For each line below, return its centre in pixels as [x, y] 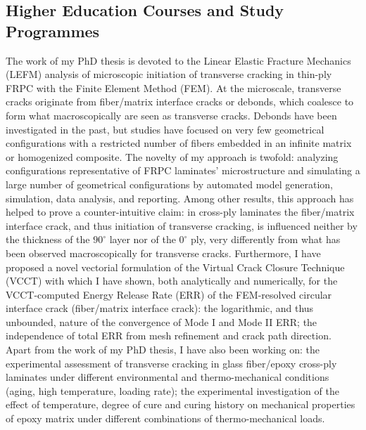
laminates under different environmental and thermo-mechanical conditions [168, 377]
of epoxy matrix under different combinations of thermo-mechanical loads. [165, 418]
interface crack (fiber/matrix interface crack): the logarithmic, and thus [160, 308]
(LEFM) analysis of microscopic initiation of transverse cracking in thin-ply [169, 74]
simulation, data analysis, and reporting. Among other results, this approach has [180, 198]
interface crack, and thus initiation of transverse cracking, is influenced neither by [182, 225]
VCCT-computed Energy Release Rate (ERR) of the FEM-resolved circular [169, 294]
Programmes [53, 31]
